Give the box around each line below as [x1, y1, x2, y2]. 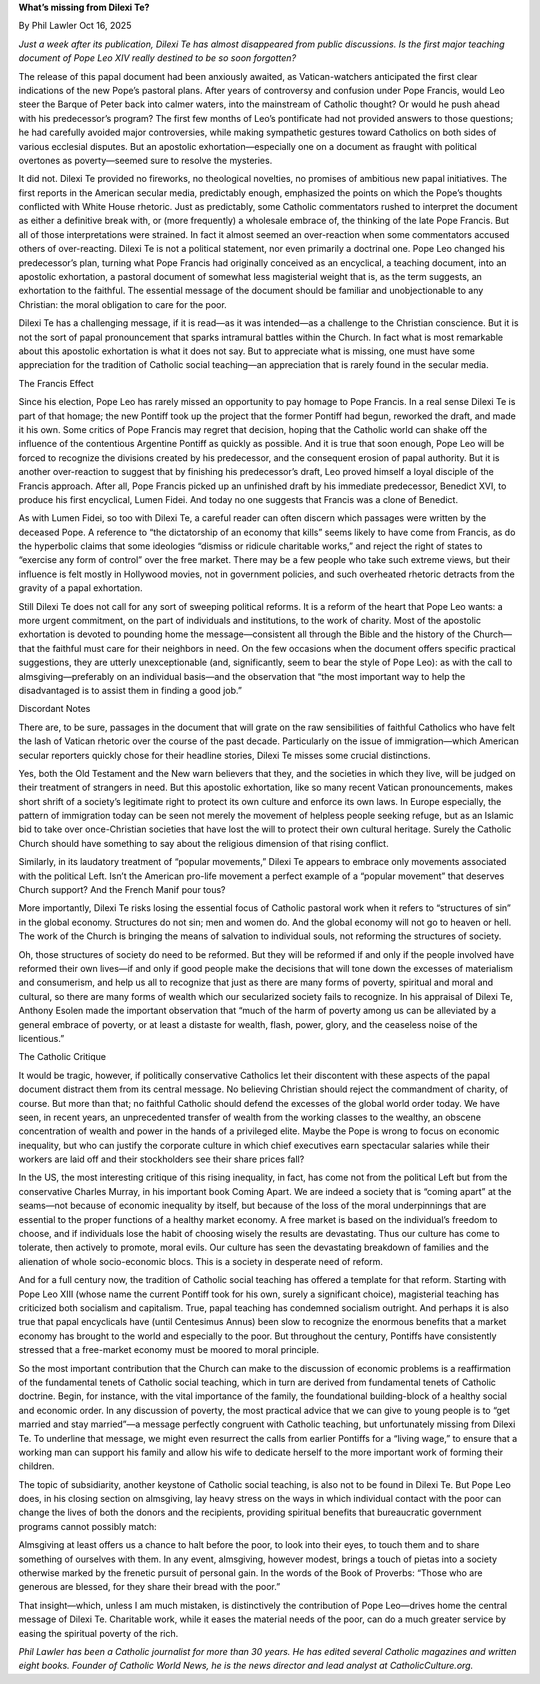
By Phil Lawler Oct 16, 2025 [18, 20, 132, 32]
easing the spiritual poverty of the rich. [18, 1627, 179, 1639]
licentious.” [18, 1032, 65, 1044]
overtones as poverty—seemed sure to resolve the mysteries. [18, 154, 273, 166]
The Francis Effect [18, 377, 94, 389]
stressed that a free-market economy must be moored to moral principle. [18, 1344, 320, 1356]
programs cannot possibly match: [18, 1520, 157, 1532]
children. [18, 1460, 55, 1472]
